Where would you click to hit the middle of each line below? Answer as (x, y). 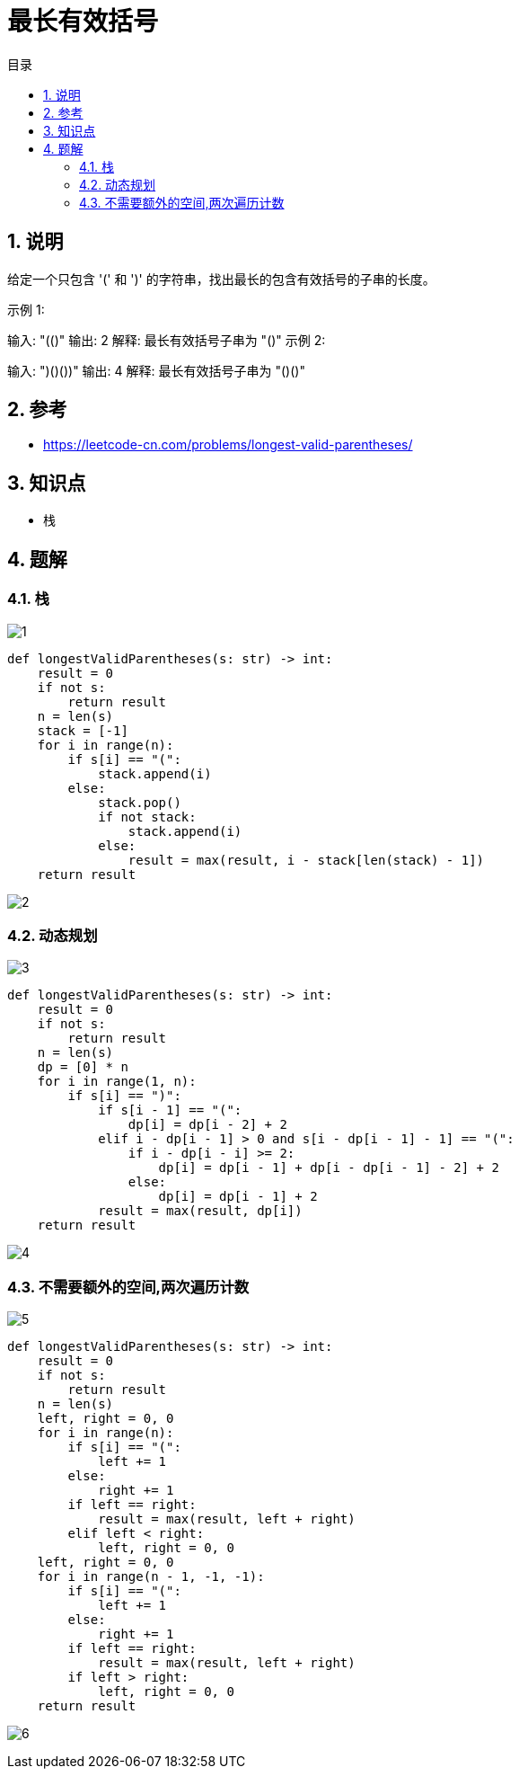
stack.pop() (140, 802)
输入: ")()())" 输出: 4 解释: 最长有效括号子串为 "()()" (156, 370)
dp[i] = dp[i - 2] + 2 (207, 1125)
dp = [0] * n (83, 1067)
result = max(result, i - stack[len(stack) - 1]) (306, 860)
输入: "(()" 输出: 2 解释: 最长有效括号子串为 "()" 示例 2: (167, 340)
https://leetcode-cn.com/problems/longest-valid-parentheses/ (228, 445)
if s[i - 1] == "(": (170, 1110)
